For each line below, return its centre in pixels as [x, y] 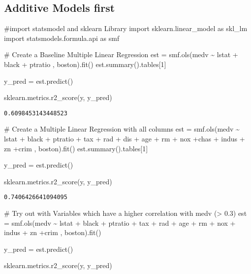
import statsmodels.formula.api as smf [62, 38]
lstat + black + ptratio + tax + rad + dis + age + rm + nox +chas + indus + [125, 139]
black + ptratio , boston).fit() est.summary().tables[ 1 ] [85, 64]
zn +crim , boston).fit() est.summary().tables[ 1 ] [76, 148]
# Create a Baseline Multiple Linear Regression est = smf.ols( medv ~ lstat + [121, 54]
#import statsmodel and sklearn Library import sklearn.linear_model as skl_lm [126, 28]
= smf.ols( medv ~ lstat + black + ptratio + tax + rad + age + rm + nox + [120, 223]
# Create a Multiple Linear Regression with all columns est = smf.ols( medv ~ [122, 129]
